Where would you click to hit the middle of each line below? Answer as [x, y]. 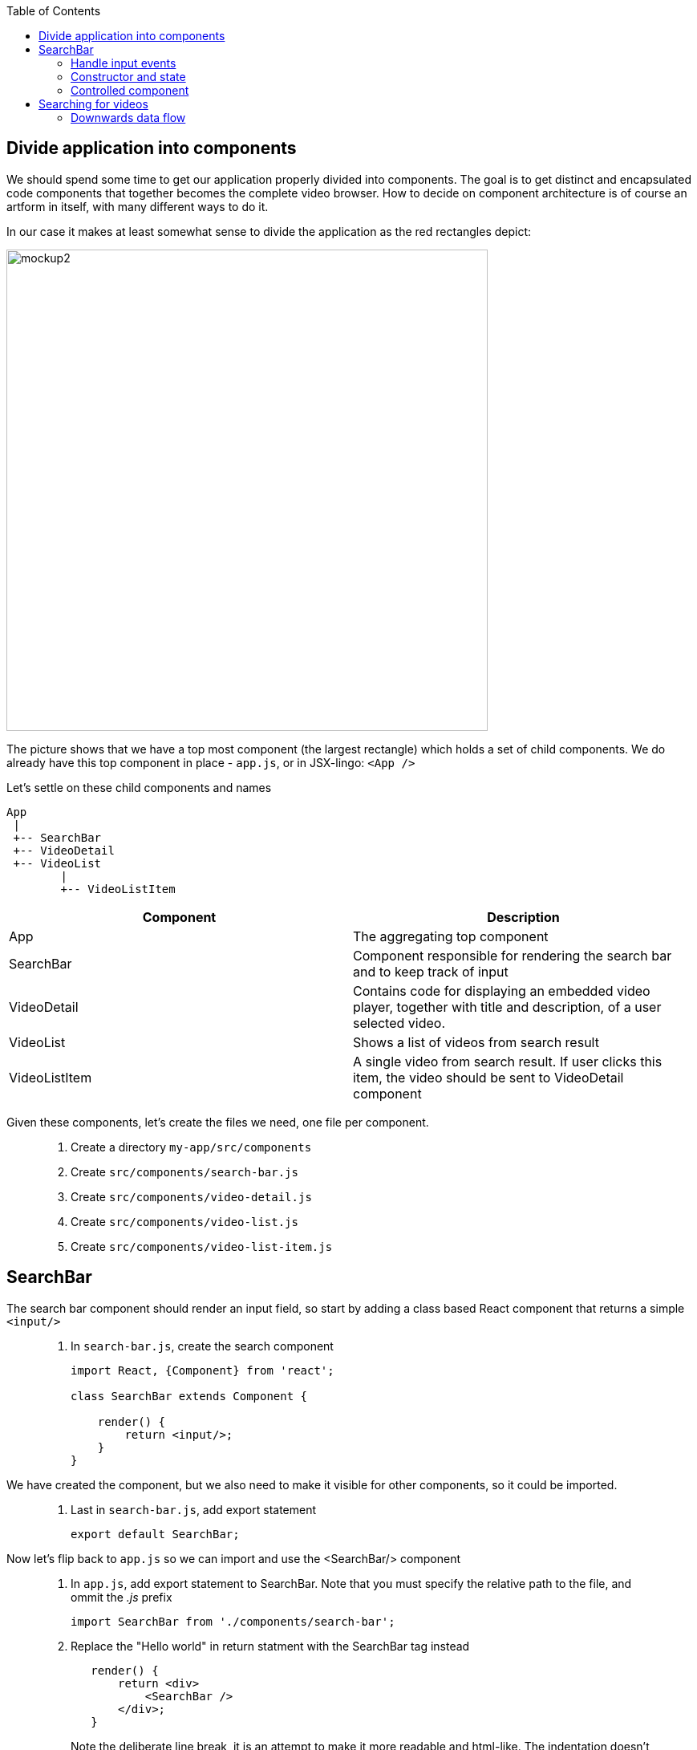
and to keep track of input [431, 971]
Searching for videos [93, 104]
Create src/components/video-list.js [184, 1221]
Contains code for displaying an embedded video [502, 991]
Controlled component [130, 90]
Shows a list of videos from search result [476, 1042]
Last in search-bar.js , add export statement [194, 1509]
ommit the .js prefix [122, 1597]
